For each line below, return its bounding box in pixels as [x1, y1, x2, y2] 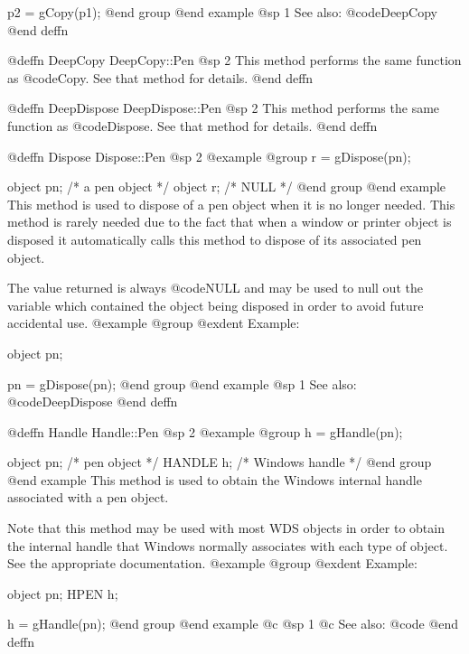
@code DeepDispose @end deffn [7, 392, 178, 411]
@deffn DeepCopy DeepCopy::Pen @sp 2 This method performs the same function [7, 51, 462, 70]
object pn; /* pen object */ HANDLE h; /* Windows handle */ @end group [7, 453, 432, 472]
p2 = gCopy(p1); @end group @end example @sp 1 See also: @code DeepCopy [7, 3, 438, 21]
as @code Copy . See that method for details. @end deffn [7, 68, 314, 87]
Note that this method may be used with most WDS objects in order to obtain [7, 519, 445, 537]
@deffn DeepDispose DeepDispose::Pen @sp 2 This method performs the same [7, 98, 440, 117]
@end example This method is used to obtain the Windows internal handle [7, 470, 422, 489]
